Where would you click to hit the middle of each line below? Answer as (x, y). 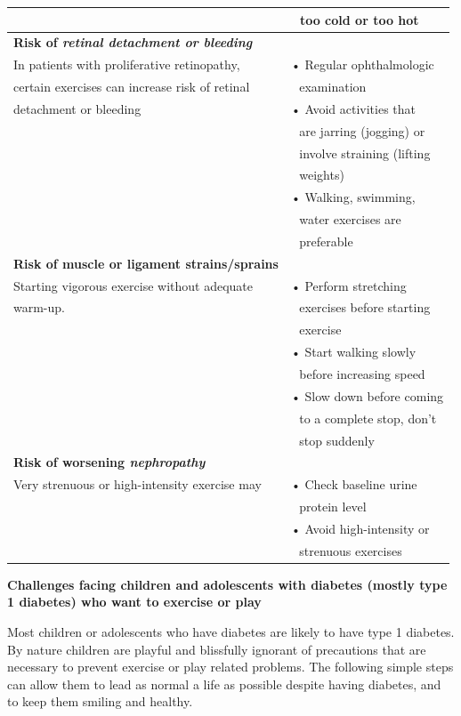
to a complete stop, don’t (368, 418)
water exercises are (350, 219)
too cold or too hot (359, 19)
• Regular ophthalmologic (362, 64)
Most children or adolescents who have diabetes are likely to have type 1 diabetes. (231, 632)
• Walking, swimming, (353, 197)
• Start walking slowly (353, 352)
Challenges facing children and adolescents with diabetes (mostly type (227, 584)
